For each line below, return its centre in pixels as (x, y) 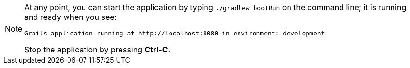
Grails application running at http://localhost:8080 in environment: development (175, 33)
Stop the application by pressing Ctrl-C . (97, 50)
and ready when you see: (71, 17)
